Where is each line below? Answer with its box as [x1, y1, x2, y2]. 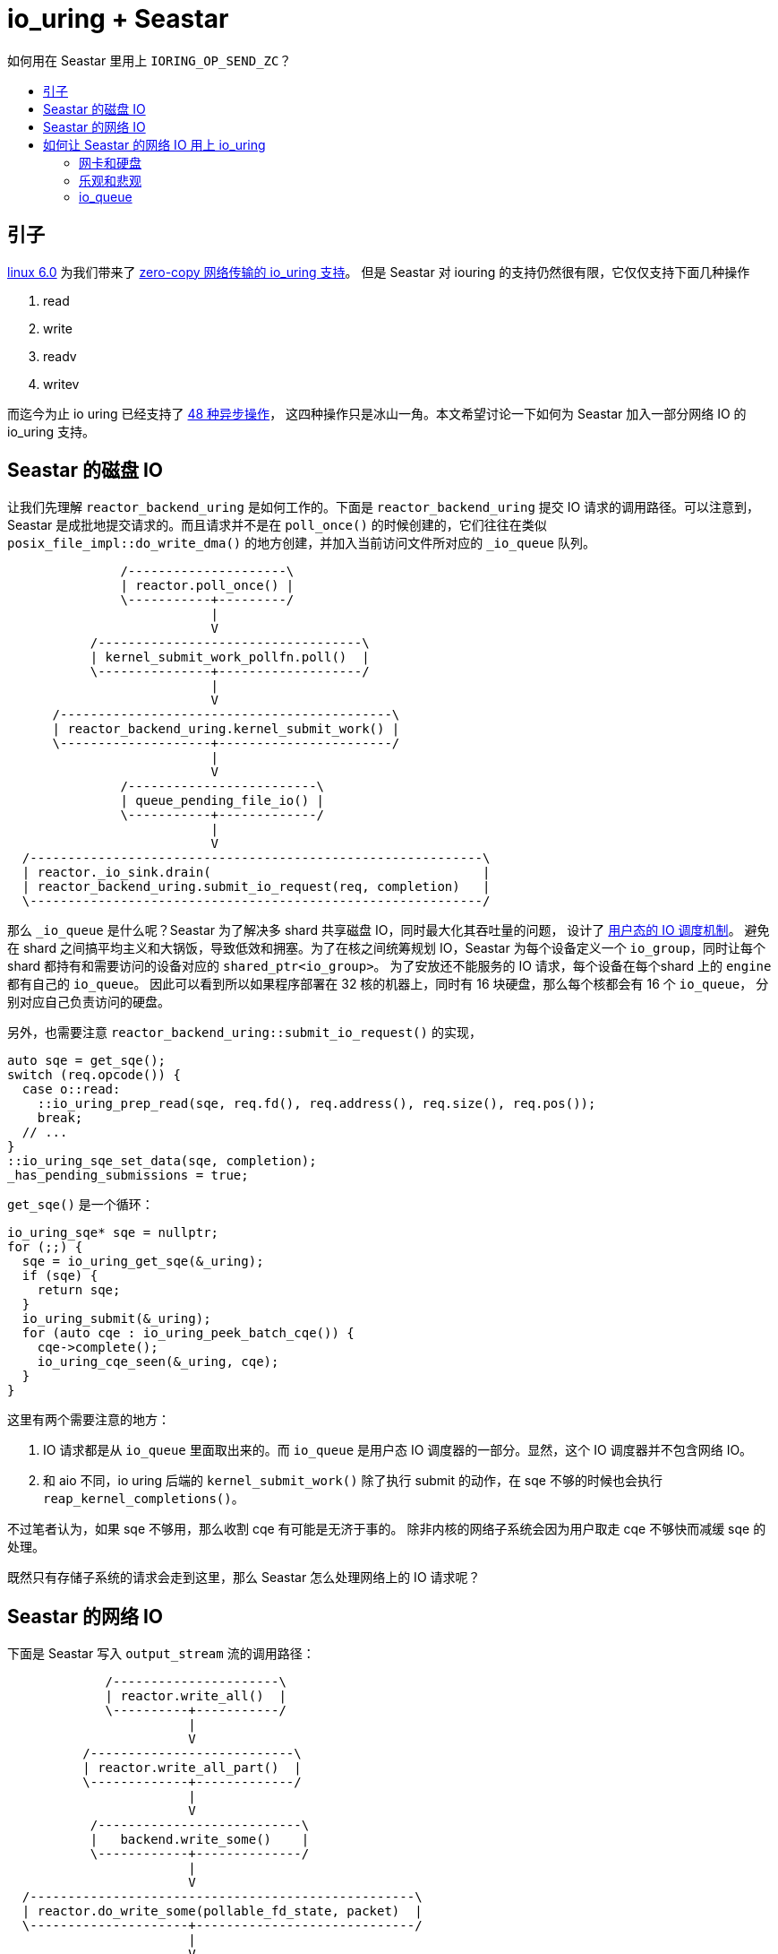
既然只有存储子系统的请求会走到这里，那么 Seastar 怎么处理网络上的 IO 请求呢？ [7, 1569, 481, 1586]
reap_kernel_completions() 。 [43, 1491, 244, 1507]
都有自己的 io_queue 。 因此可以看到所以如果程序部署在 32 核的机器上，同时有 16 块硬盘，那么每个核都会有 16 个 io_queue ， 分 [7, 976, 769, 992]
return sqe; [37, 1283, 121, 1298]
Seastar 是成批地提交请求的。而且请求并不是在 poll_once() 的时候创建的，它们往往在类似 [7, 517, 547, 533]
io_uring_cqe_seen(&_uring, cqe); [37, 1354, 279, 1370]
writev [43, 376, 80, 392]
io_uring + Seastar [7, 4, 229, 34]
